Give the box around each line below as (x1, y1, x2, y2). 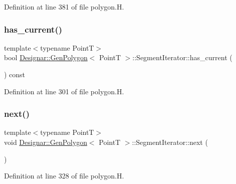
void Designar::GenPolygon (4, 137, 87, 147)
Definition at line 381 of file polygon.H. (4, 2, 124, 12)
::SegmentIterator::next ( (132, 137, 208, 147)
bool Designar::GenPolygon (4, 52, 88, 63)
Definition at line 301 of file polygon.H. (4, 86, 124, 96)
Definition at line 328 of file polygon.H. (4, 170, 124, 181)
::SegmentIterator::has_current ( (132, 52, 232, 63)
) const (4, 69, 26, 79)
